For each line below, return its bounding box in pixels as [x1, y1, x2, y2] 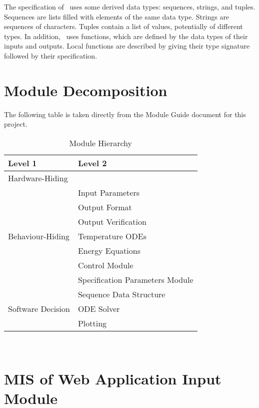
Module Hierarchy [69, 137, 132, 149]
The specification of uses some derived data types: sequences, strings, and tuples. [4, 2, 255, 12]
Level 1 [8, 157, 37, 169]
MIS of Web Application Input [4, 368, 221, 388]
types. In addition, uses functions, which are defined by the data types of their [4, 31, 248, 41]
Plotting [77, 317, 107, 329]
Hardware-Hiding [8, 172, 68, 184]
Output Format [77, 201, 132, 213]
